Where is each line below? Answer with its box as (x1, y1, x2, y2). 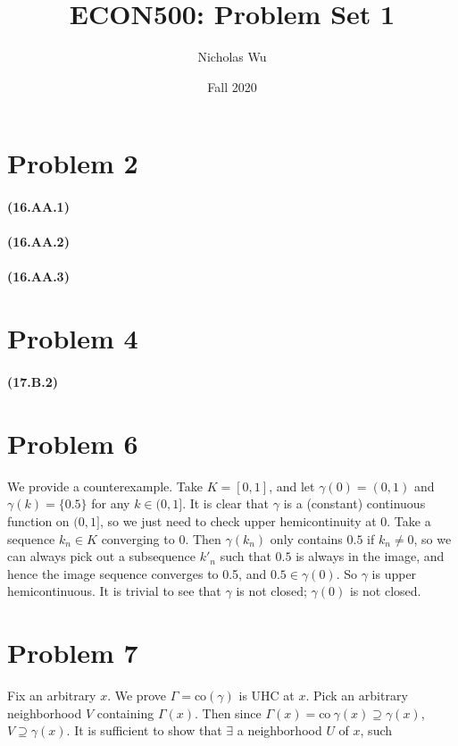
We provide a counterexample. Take (7, 476, 204, 495)
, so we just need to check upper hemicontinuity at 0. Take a (99, 511, 431, 530)
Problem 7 (7, 634, 138, 671)
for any (91, 494, 130, 513)
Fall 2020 (207, 77, 257, 96)
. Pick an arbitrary (305, 686, 408, 705)
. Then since (194, 703, 262, 722)
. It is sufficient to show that (66, 721, 222, 740)
